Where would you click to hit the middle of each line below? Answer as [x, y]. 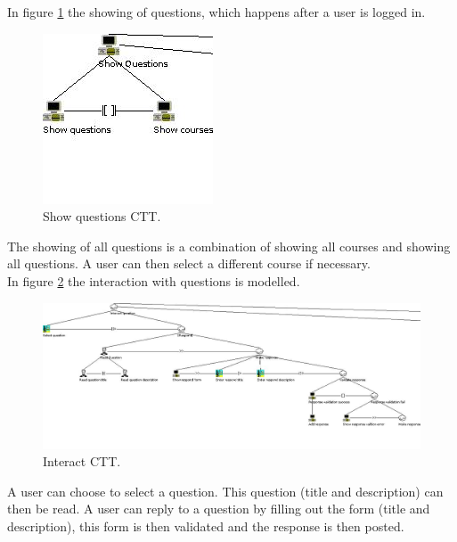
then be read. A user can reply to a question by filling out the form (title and [219, 509]
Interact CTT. [82, 461]
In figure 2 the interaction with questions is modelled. [154, 280]
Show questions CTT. [102, 216]
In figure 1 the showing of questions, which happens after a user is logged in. [216, 12]
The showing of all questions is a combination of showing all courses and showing [229, 246]
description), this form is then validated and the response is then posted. [206, 526]
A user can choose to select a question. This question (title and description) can [225, 491]
